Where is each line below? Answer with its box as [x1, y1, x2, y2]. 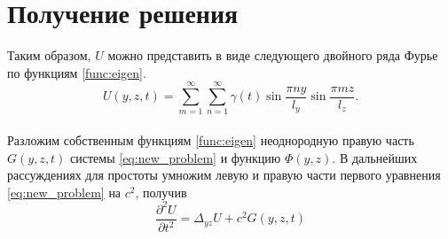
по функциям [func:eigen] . [7, 63, 146, 81]
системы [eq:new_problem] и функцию [70, 148, 281, 166]
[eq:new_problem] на [7, 182, 122, 201]
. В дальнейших [332, 148, 418, 166]
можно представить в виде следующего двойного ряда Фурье [107, 46, 438, 65]
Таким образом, [7, 46, 91, 65]
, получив [135, 182, 187, 201]
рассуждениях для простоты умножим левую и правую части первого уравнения [7, 166, 441, 184]
